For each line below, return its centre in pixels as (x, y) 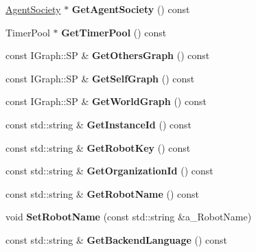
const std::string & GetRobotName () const (103, 193)
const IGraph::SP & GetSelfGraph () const (100, 78)
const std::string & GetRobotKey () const (98, 147)
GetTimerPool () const (114, 32)
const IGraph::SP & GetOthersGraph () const (108, 55)
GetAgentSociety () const (131, 9)
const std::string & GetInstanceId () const (98, 124)
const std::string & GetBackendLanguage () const (116, 239)
